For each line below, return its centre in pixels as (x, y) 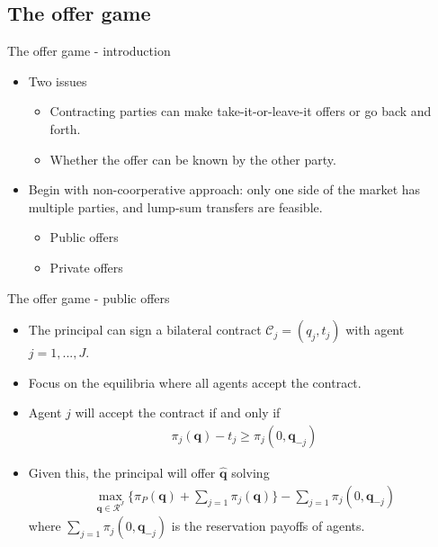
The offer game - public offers (89, 297)
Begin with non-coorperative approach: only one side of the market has (224, 189)
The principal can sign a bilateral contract (145, 330)
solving (250, 472)
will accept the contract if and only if (178, 412)
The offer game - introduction (89, 51)
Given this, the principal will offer (122, 472)
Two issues (58, 81)
